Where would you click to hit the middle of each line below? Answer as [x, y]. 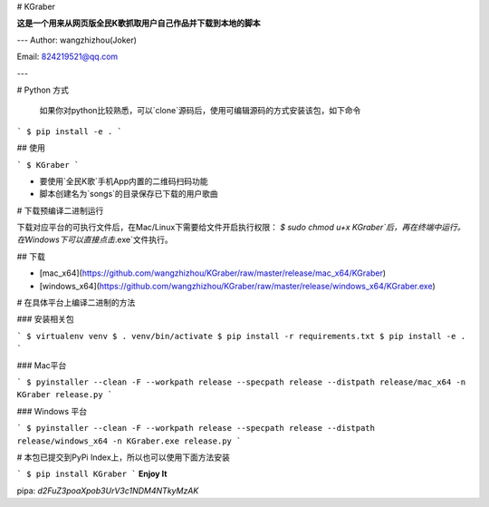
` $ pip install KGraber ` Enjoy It [92, 474]
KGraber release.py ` [65, 395]
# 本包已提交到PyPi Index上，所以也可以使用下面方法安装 [124, 457]
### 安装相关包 [45, 319]
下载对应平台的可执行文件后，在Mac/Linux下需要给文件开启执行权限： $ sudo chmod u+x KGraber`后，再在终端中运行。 [241, 228]
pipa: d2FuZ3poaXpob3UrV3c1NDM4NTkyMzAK [108, 491]
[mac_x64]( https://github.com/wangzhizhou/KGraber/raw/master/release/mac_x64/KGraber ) [213, 273]
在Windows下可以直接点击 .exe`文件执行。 [95, 239]
